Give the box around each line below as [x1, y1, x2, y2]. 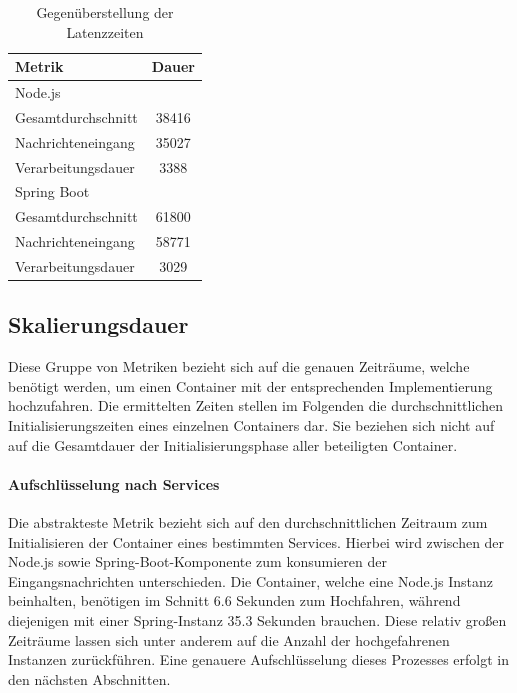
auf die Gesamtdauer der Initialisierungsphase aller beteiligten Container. [8, 434, 458, 455]
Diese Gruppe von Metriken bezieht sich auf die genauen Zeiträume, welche [8, 356, 470, 377]
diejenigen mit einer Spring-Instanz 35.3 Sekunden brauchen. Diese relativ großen [8, 609, 507, 630]
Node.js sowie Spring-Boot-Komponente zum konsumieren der [8, 551, 387, 572]
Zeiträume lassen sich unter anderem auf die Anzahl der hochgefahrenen [8, 629, 450, 650]
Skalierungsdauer [8, 309, 189, 340]
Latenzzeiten [66, 21, 144, 42]
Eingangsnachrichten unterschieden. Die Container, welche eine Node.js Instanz [8, 570, 493, 591]
